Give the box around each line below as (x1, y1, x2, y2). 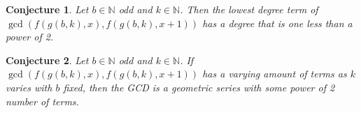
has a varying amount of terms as (202, 66, 347, 81)
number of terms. (6, 93, 79, 108)
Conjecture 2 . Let (6, 52, 89, 67)
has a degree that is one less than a (202, 15, 353, 30)
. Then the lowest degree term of (180, 2, 318, 16)
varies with (6, 80, 52, 94)
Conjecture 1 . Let (6, 2, 89, 16)
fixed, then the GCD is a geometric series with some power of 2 (63, 80, 335, 94)
